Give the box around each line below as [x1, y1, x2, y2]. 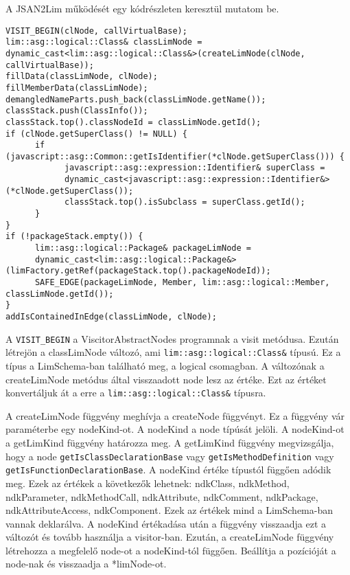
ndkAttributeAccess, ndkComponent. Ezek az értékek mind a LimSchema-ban [5, 503, 333, 517]
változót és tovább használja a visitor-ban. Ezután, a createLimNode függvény [5, 530, 334, 544]
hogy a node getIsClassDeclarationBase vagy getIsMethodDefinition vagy [5, 449, 334, 463]
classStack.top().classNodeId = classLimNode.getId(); [5, 117, 261, 127]
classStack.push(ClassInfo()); [5, 106, 148, 116]
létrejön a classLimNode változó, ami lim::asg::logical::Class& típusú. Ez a [5, 345, 341, 359]
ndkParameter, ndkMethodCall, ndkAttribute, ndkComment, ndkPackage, [5, 489, 318, 504]
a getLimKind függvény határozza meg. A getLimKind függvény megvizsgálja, [5, 436, 334, 449]
